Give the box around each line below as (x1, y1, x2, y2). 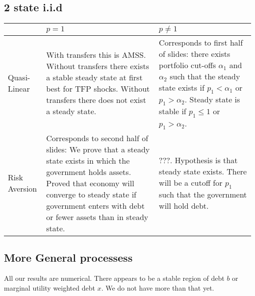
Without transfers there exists (46, 60, 150, 72)
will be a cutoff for (159, 177, 223, 189)
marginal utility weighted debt (4, 282, 95, 293)
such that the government (159, 189, 247, 200)
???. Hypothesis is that (159, 154, 238, 166)
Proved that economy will (46, 177, 134, 189)
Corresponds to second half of (46, 132, 149, 144)
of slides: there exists (159, 48, 230, 59)
